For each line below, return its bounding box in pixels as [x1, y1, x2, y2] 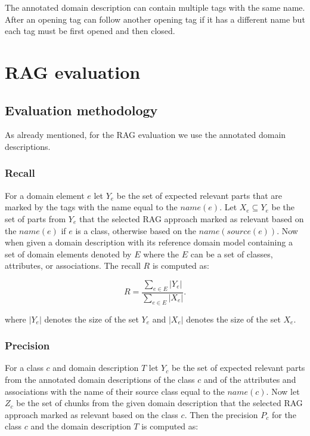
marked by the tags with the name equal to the [5, 201, 178, 213]
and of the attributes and [203, 373, 296, 385]
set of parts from [5, 212, 66, 225]
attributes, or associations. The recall [5, 259, 141, 272]
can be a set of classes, [190, 247, 273, 260]
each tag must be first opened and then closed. [5, 24, 175, 37]
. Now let [266, 385, 300, 397]
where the [143, 247, 179, 260]
